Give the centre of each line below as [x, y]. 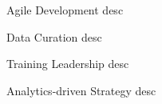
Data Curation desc [54, 36]
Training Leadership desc [68, 64]
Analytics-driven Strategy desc [81, 90]
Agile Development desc [65, 10]
